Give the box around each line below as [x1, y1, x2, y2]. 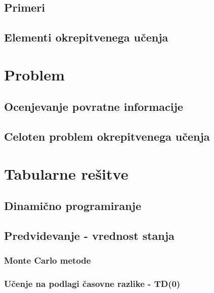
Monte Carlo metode [4, 254, 91, 267]
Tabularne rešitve [4, 163, 129, 184]
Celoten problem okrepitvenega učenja [4, 129, 210, 144]
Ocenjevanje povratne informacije [4, 99, 183, 114]
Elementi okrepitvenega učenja [4, 29, 168, 45]
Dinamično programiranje [4, 198, 142, 214]
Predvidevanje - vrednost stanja [4, 228, 175, 243]
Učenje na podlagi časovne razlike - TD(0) [4, 277, 181, 290]
